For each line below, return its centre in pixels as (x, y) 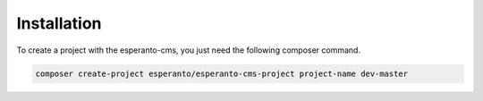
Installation (59, 23)
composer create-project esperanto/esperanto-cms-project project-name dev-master (222, 73)
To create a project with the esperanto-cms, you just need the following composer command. (189, 50)
